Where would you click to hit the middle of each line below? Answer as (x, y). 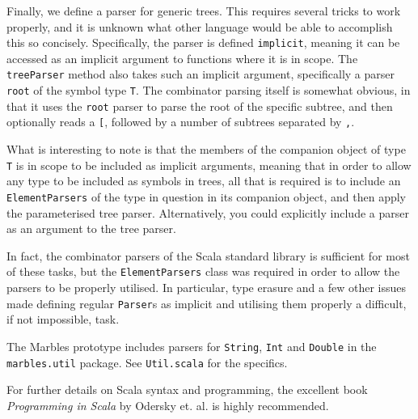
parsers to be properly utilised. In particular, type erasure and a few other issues (207, 287)
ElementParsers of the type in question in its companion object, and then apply (206, 196)
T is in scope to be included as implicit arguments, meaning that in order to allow (209, 165)
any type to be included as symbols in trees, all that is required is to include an (204, 181)
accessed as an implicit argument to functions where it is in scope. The (182, 58)
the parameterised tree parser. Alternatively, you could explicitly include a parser (208, 212)
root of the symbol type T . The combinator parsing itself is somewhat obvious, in (209, 90)
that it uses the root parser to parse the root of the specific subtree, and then (200, 106)
